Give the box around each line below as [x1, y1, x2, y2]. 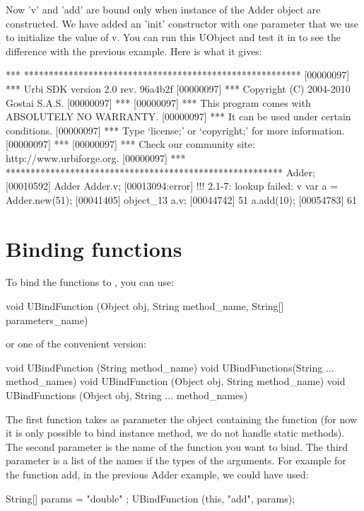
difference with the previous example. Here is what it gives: [6, 43, 262, 58]
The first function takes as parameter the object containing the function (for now [6, 411, 358, 426]
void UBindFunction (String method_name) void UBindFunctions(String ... [6, 360, 334, 374]
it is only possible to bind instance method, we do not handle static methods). [6, 425, 345, 440]
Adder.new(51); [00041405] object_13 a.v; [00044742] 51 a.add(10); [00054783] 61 [6, 192, 358, 207]
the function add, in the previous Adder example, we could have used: [6, 466, 309, 481]
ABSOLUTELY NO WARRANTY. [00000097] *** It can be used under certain [6, 109, 351, 124]
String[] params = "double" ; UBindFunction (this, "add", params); [6, 490, 295, 505]
